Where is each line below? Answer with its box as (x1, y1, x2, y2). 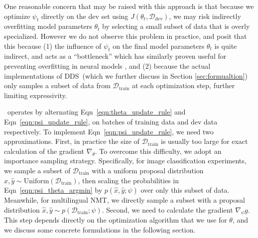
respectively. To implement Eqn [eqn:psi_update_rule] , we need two (4, 126, 214, 136)
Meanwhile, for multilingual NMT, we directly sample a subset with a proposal (4, 195, 245, 205)
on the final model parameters (113, 40, 205, 51)
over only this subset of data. (140, 185, 230, 195)
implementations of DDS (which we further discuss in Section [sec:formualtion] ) (4, 70, 248, 81)
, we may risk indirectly (169, 10, 241, 21)
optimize (4, 10, 30, 21)
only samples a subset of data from (4, 80, 111, 91)
